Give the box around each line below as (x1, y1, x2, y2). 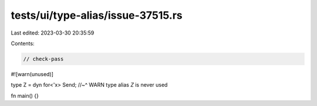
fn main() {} (11, 92, 39, 99)
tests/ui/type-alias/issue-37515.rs (11, 9, 183, 22)
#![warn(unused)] (11, 70, 54, 77)
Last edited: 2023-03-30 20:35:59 (11, 29, 95, 36)
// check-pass (23, 56, 64, 62)
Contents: (11, 40, 35, 47)
